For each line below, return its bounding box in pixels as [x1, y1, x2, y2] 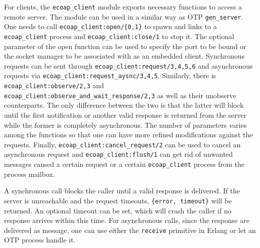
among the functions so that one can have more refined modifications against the [4, 129, 253, 140]
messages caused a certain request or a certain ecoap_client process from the [4, 159, 244, 169]
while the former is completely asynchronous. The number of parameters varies [4, 119, 247, 130]
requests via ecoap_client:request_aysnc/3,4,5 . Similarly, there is [4, 70, 216, 81]
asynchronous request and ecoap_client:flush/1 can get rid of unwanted [4, 149, 233, 159]
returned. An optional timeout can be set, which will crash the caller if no [4, 205, 231, 215]
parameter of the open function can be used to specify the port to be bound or [4, 41, 246, 51]
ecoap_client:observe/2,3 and [4, 80, 104, 91]
